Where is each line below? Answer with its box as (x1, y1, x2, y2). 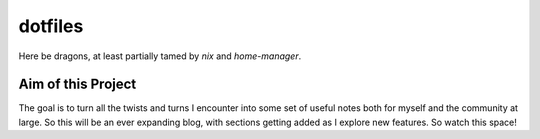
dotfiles (18, 15, 84, 37)
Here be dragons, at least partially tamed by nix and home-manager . (18, 50, 302, 62)
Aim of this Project (18, 76, 137, 93)
